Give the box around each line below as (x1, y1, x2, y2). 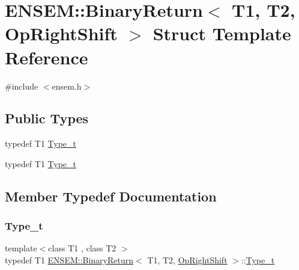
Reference (5, 44, 88, 69)
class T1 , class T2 (48, 242, 116, 254)
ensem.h (52, 79, 82, 92)
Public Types (5, 109, 89, 127)
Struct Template (153, 21, 291, 46)
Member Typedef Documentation (5, 186, 217, 205)
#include (5, 79, 38, 92)
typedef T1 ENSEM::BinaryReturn (5, 254, 134, 266)
